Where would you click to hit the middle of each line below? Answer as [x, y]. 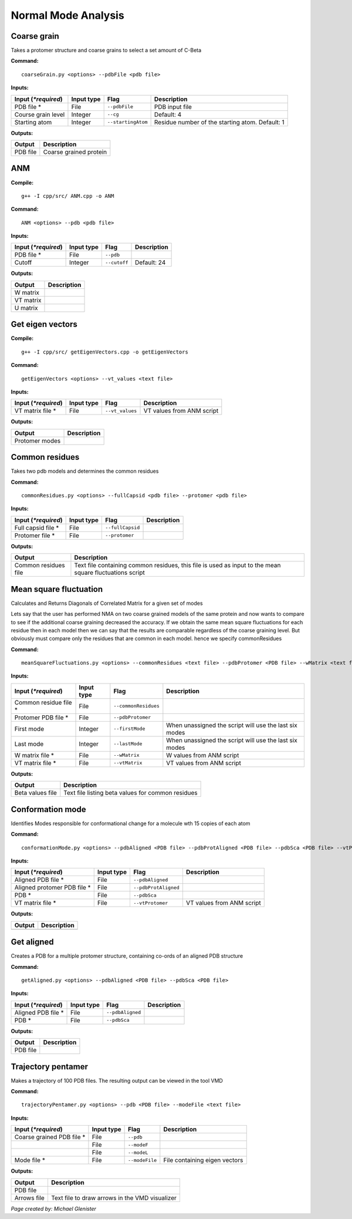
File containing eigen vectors [203, 1160]
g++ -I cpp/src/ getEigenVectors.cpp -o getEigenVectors [105, 352]
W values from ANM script [203, 755]
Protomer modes [38, 440]
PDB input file [173, 107]
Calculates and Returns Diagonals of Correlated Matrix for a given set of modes [107, 603]
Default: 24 [150, 262]
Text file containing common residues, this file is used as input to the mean [177, 565]
